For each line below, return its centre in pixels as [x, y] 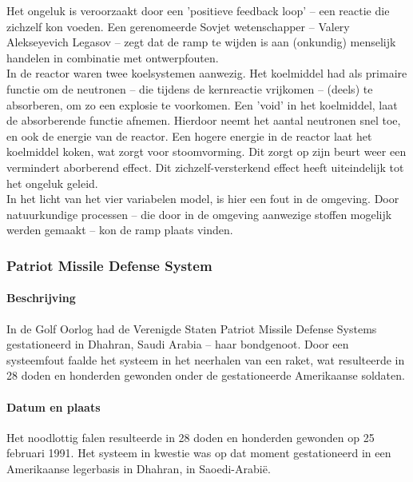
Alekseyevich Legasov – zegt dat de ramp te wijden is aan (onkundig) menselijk [201, 42]
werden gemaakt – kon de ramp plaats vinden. [120, 230]
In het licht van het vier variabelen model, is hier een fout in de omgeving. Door [203, 199]
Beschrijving [41, 298]
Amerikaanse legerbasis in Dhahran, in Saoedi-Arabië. [139, 468]
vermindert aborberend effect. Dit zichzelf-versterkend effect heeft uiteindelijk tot [205, 167]
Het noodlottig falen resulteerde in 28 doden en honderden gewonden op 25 [191, 437]
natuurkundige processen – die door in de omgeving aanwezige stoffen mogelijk [199, 214]
